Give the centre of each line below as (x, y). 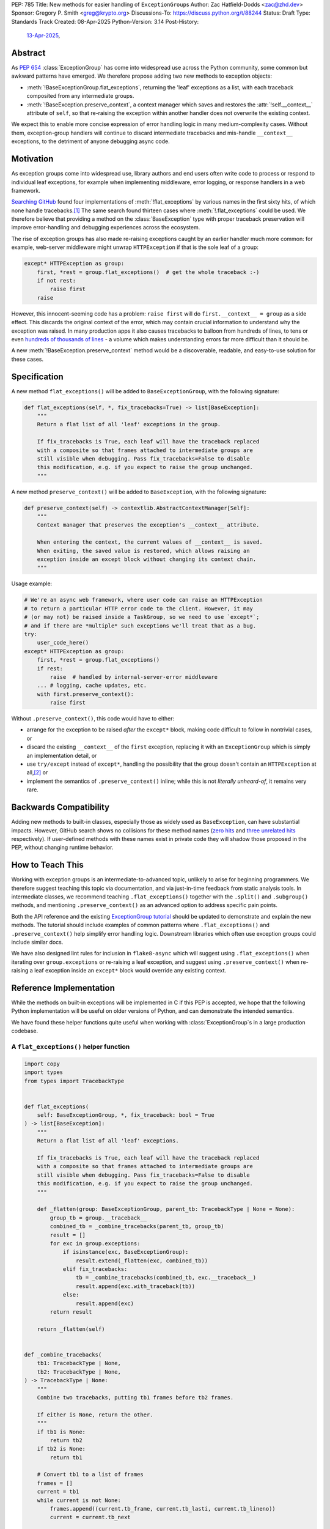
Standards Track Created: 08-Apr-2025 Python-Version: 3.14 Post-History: (105, 21)
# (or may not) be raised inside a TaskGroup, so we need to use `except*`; (142, 617)
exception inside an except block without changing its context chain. (147, 559)
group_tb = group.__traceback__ (98, 1218)
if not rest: (57, 280)
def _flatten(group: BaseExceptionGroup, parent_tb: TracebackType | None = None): (166, 1209)
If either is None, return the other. (95, 1415)
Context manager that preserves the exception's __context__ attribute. (148, 525)
